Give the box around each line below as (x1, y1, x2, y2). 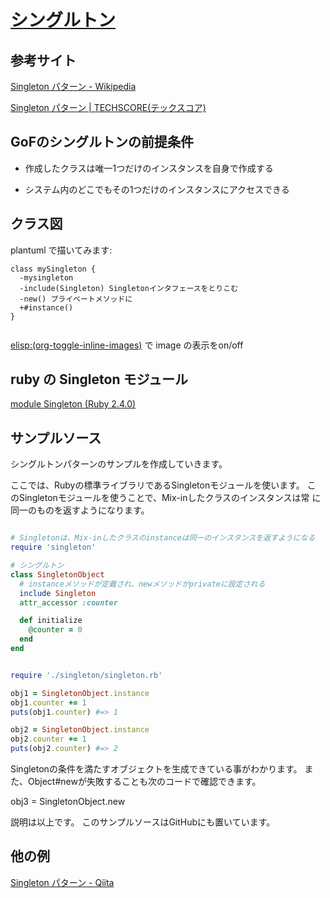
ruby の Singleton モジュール (10, 371, 188, 388)
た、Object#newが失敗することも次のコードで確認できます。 (10, 776, 262, 787)
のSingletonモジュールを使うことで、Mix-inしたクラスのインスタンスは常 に (10, 492, 322, 504)
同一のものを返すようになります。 (10, 504, 150, 516)
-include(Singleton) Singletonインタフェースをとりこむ (19, 283, 239, 293)
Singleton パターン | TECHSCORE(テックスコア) (10, 102, 207, 113)
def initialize (19, 616, 83, 626)
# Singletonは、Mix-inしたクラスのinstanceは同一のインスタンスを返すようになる (10, 533, 316, 543)
